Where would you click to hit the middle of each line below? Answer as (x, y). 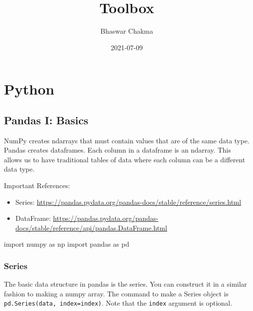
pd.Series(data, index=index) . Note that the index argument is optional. (118, 303)
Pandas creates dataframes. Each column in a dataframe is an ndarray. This (117, 150)
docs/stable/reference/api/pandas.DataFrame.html (91, 227)
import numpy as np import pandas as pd (67, 244)
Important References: (37, 185)
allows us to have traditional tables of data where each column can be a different (125, 159)
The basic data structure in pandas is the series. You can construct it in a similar (126, 284)
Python (29, 89)
